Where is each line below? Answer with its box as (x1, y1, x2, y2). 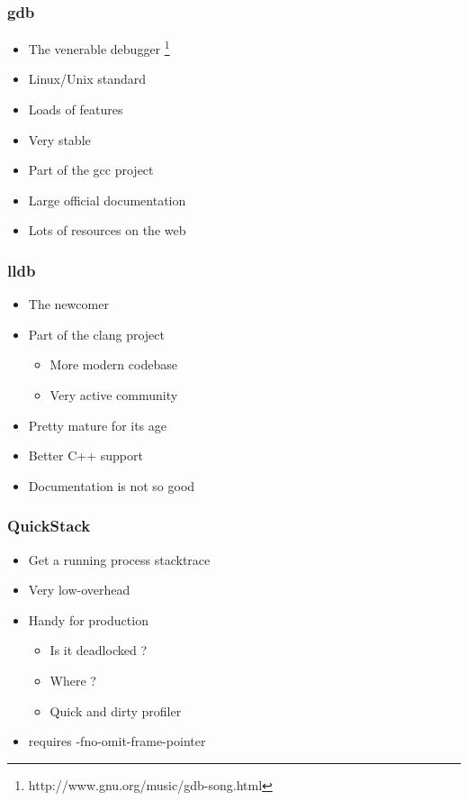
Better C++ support (28, 446, 143, 465)
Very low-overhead (28, 580, 130, 599)
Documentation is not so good (28, 476, 195, 495)
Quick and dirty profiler (49, 701, 182, 720)
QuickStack (7, 514, 91, 537)
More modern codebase (49, 355, 177, 374)
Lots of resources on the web (28, 221, 186, 240)
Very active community (49, 386, 178, 405)
